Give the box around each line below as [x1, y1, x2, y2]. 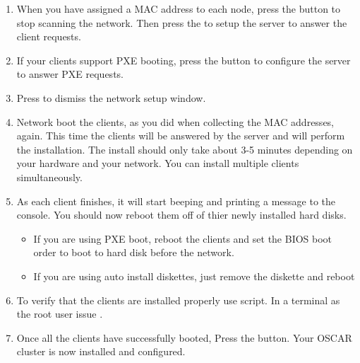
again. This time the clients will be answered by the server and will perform [16, 128, 345, 143]
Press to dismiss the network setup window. [16, 90, 206, 105]
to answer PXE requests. [16, 67, 124, 81]
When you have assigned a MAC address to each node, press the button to [16, 1, 341, 16]
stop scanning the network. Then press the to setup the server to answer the [16, 15, 347, 30]
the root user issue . [16, 306, 103, 321]
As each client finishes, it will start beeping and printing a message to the [16, 193, 336, 208]
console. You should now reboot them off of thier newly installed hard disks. [16, 207, 347, 222]
